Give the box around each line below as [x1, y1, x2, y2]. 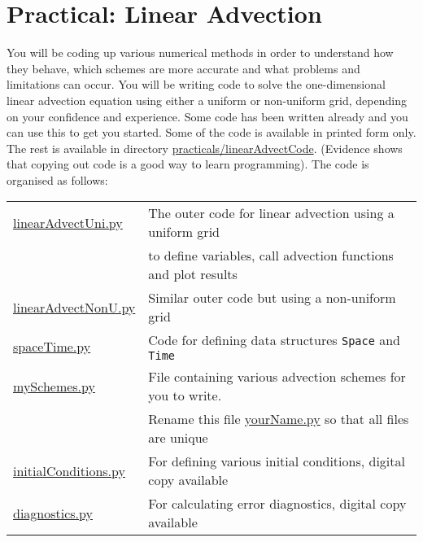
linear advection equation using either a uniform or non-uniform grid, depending [7, 91, 407, 108]
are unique [148, 428, 208, 448]
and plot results [148, 264, 238, 284]
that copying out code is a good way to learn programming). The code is [7, 155, 369, 173]
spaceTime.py [13, 337, 91, 356]
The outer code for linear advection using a [148, 203, 395, 223]
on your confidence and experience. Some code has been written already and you [7, 107, 408, 125]
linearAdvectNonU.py [13, 297, 136, 317]
